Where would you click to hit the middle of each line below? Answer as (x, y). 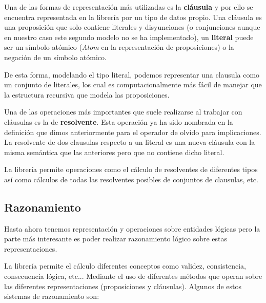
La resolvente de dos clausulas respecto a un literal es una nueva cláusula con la (130, 142)
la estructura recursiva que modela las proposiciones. (87, 94)
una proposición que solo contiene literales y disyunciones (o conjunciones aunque (132, 27)
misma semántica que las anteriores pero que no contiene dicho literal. (114, 152)
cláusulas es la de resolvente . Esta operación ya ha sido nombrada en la (119, 121)
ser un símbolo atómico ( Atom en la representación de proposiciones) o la (119, 47)
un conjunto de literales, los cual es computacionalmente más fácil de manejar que (133, 84)
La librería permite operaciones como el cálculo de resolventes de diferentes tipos (131, 169)
